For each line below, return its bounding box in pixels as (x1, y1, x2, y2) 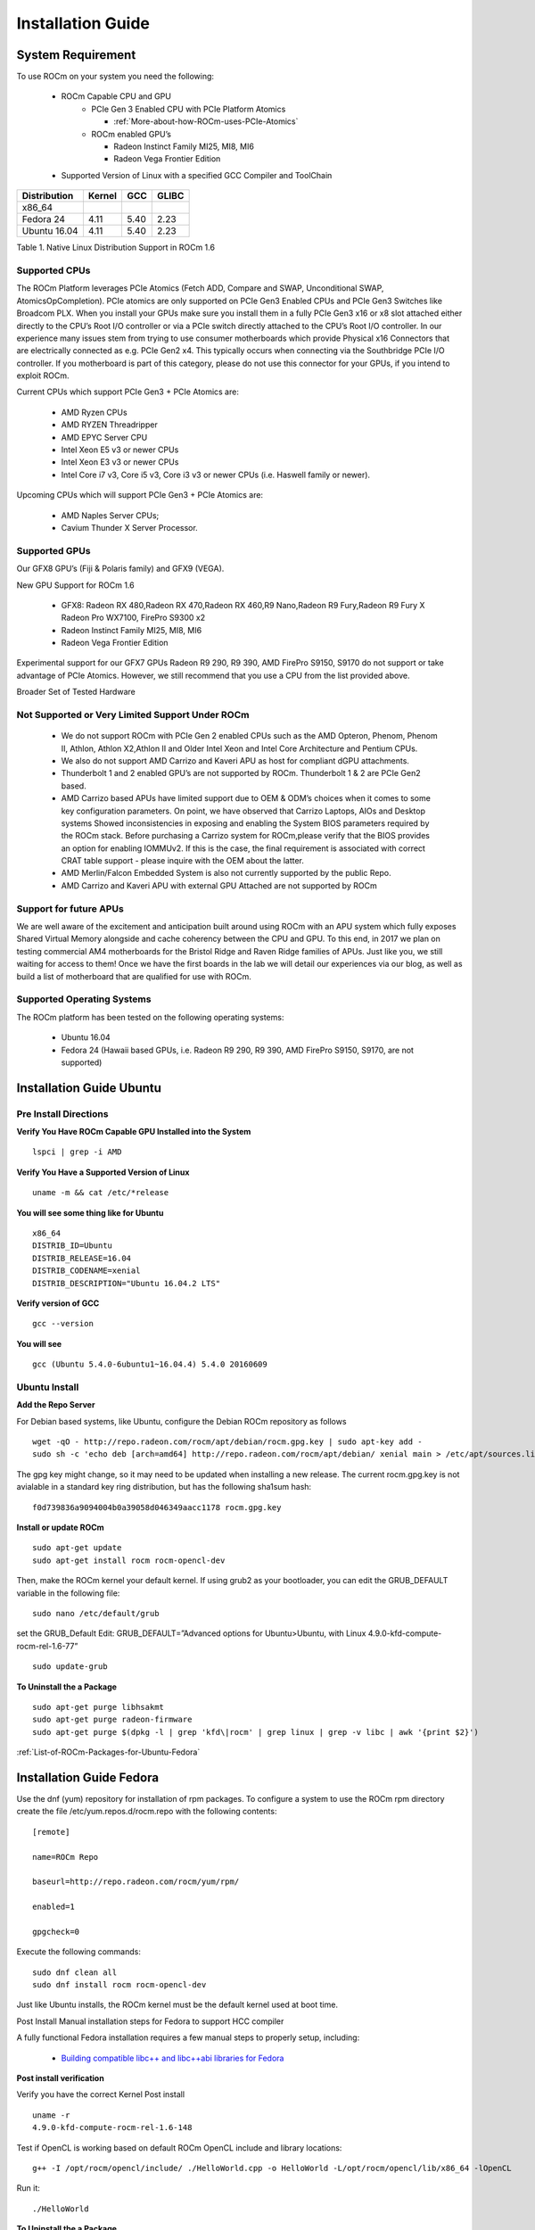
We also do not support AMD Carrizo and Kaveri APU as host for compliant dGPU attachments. (61, 755, 410, 766)
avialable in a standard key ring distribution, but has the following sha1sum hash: (16, 1482, 312, 1492)
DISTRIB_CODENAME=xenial (32, 1266, 141, 1276)
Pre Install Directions (16, 1107, 109, 1119)
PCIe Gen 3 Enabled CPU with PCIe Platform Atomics (91, 103, 286, 114)
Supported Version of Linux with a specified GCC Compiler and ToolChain (61, 169, 333, 180)
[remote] (32, 1827, 70, 1837)
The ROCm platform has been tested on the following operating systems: (16, 1012, 284, 1022)
